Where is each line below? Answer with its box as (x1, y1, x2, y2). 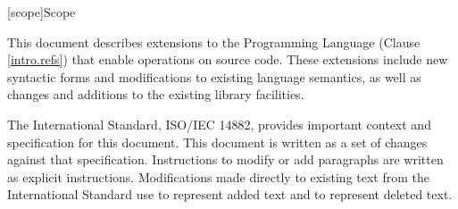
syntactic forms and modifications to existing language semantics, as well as (7, 67, 421, 86)
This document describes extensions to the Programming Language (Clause (7, 32, 421, 51)
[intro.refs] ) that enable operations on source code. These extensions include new (7, 50, 448, 69)
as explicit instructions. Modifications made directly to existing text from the (7, 167, 430, 186)
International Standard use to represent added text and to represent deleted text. (7, 185, 453, 204)
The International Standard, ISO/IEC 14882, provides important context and (7, 114, 431, 133)
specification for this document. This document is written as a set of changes (7, 132, 428, 151)
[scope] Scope (7, 3, 76, 21)
